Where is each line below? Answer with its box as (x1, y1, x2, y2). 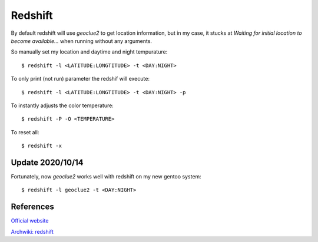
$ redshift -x (21, 142, 62, 150)
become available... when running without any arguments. (11, 37, 153, 44)
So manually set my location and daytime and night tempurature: (11, 48, 168, 55)
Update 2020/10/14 (11, 157, 84, 167)
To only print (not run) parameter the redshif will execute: (11, 75, 150, 82)
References (11, 202, 54, 212)
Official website (11, 217, 49, 224)
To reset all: (11, 128, 39, 135)
